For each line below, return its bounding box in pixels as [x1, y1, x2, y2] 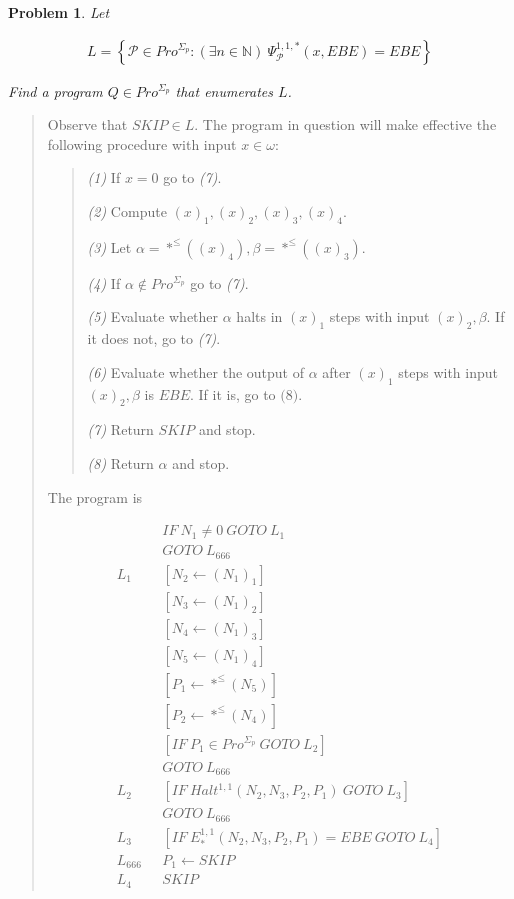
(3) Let [87, 236, 132, 257]
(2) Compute [87, 201, 167, 221]
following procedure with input [47, 133, 237, 154]
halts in [236, 306, 283, 327]
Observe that [47, 114, 128, 135]
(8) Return [87, 452, 154, 473]
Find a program [8, 80, 103, 101]
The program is [47, 486, 143, 507]
